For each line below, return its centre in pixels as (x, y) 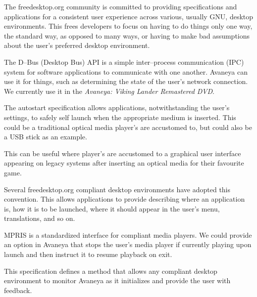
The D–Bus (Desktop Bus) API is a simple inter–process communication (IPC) (124, 62)
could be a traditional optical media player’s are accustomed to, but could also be (128, 127)
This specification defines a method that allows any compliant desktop (111, 271)
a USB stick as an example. (46, 137)
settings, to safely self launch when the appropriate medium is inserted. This (120, 117)
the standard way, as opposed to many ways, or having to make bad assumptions (127, 35)
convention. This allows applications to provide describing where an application (125, 199)
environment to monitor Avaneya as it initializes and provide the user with (117, 280)
